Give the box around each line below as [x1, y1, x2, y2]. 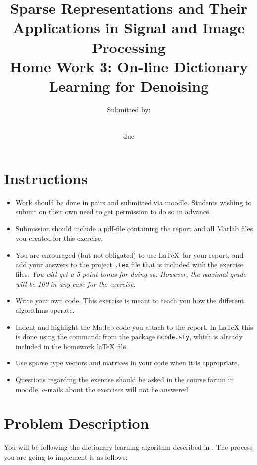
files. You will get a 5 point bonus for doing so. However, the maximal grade [15, 269, 247, 279]
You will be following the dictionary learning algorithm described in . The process [4, 442, 253, 452]
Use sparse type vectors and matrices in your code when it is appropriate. [15, 358, 240, 368]
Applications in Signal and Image [12, 17, 245, 38]
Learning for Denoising [49, 75, 209, 96]
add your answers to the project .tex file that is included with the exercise [15, 259, 243, 269]
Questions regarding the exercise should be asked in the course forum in [15, 374, 234, 385]
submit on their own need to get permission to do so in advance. [15, 207, 211, 217]
